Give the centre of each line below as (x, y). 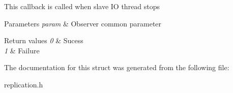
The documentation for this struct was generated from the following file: (117, 67)
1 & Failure (22, 50)
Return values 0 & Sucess (44, 40)
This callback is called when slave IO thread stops (82, 6)
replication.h (24, 84)
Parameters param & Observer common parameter (83, 23)
